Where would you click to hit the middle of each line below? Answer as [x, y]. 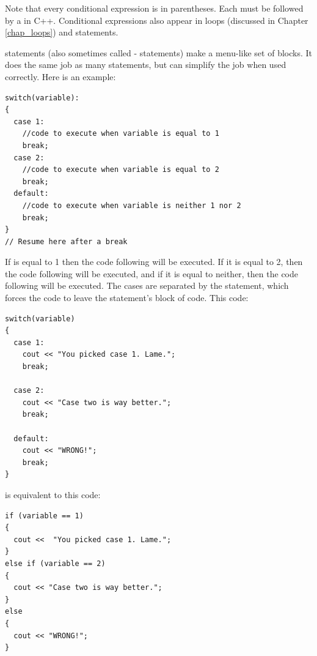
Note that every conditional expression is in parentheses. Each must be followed [154, 8]
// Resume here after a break [66, 241]
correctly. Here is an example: [60, 76]
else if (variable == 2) [55, 563]
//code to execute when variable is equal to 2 [121, 170]
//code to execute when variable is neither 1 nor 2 [132, 205]
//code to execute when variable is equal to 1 [121, 134]
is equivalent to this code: [53, 494]
